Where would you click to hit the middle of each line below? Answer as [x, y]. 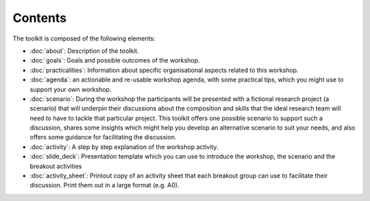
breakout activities [56, 166]
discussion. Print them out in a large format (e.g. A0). [104, 185]
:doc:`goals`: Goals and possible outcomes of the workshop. [115, 60]
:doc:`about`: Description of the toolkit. [85, 51]
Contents [40, 18]
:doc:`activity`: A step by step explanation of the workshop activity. [124, 147]
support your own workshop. [71, 89]
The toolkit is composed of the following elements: [84, 38]
